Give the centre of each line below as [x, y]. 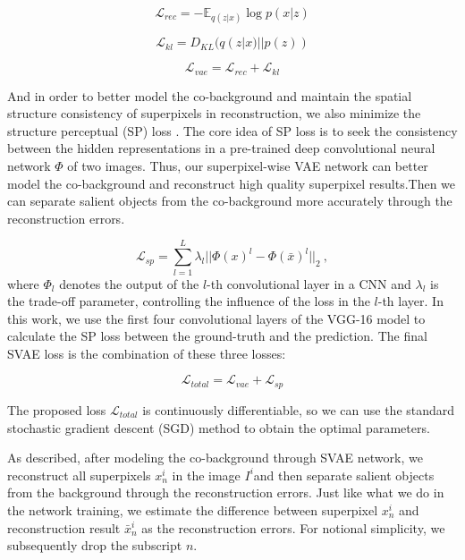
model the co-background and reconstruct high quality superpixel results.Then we [232, 183]
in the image [206, 475]
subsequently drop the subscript [95, 545]
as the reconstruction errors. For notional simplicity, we [293, 527]
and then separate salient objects [344, 475]
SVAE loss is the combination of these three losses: [147, 353]
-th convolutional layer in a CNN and [309, 283]
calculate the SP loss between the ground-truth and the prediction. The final [217, 336]
